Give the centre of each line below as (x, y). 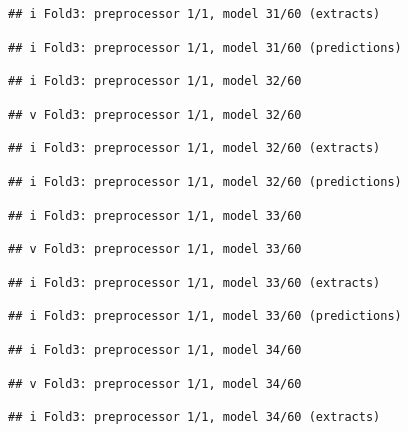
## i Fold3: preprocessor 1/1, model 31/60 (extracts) (194, 14)
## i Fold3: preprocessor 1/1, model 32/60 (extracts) (194, 148)
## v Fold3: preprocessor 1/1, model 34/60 (155, 383)
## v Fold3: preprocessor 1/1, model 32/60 (155, 114)
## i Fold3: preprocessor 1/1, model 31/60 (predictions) (205, 47)
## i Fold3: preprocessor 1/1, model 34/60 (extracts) (194, 417)
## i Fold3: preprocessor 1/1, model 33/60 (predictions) (205, 316)
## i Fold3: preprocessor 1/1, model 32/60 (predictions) (205, 181)
